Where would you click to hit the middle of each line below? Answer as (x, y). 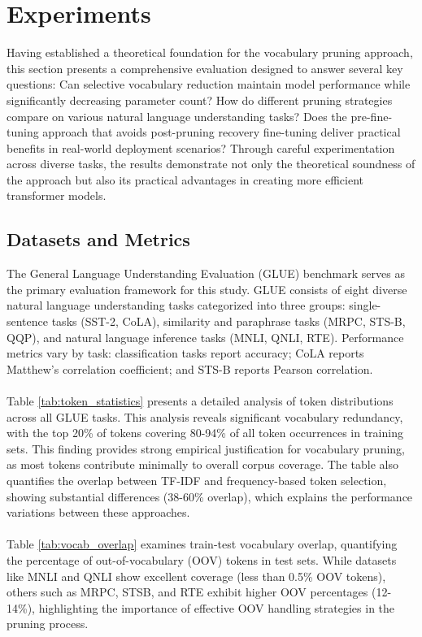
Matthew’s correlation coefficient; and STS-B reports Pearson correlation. (190, 368)
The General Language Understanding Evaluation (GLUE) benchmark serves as (206, 273)
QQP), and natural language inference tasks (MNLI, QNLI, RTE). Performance (205, 337)
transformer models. (57, 195)
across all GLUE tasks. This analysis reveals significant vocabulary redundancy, (205, 416)
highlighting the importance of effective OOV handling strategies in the (217, 607)
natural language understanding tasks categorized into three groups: (176, 305)
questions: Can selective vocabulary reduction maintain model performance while (209, 84)
